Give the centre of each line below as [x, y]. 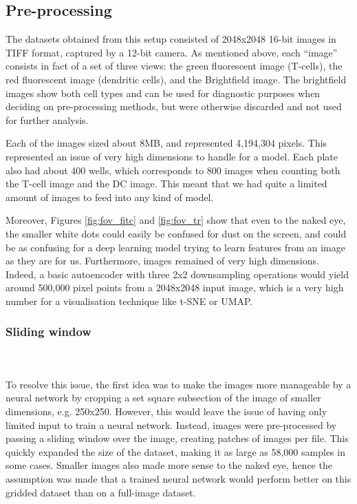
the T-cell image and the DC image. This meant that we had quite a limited [166, 183]
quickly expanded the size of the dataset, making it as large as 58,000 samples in [175, 451]
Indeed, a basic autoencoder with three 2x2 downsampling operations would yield [177, 274]
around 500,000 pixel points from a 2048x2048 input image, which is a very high [175, 287]
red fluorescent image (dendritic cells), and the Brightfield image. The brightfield [176, 79]
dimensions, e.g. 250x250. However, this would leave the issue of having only [166, 411]
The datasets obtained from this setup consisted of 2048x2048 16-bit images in [171, 39]
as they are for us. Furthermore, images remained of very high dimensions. [162, 261]
